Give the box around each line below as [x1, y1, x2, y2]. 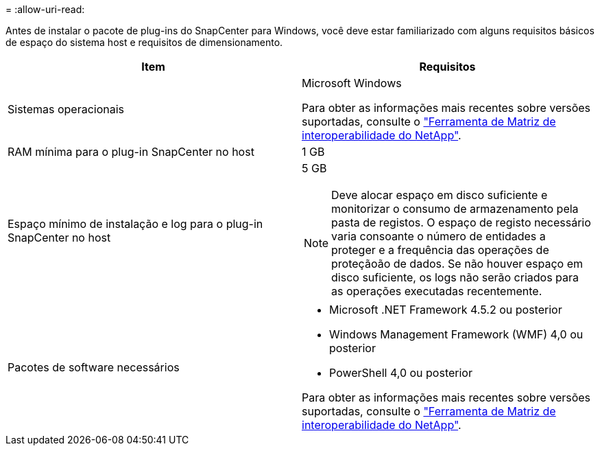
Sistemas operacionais [8, 102, 125, 116]
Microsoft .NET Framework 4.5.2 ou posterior [329, 303, 562, 316]
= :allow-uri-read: [5, 3, 85, 15]
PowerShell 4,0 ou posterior [329, 366, 472, 380]
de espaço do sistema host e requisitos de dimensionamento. [5, 36, 283, 48]
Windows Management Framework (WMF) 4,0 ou [329, 327, 584, 341]
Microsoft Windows [302, 76, 402, 90]
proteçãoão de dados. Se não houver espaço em [331, 257, 584, 270]
